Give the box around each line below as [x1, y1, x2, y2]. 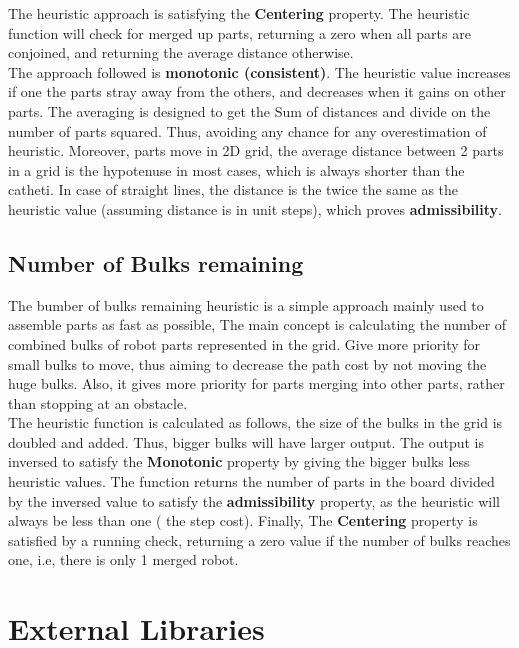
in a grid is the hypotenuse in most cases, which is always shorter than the [8, 159, 465, 180]
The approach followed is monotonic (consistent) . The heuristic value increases [8, 61, 511, 82]
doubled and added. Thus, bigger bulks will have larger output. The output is [8, 431, 485, 452]
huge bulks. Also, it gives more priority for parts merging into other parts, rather [8, 373, 505, 394]
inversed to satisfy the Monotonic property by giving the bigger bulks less [8, 451, 470, 472]
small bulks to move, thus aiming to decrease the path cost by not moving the [8, 353, 487, 374]
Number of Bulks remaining [8, 247, 304, 278]
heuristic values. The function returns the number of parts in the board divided [8, 471, 495, 492]
